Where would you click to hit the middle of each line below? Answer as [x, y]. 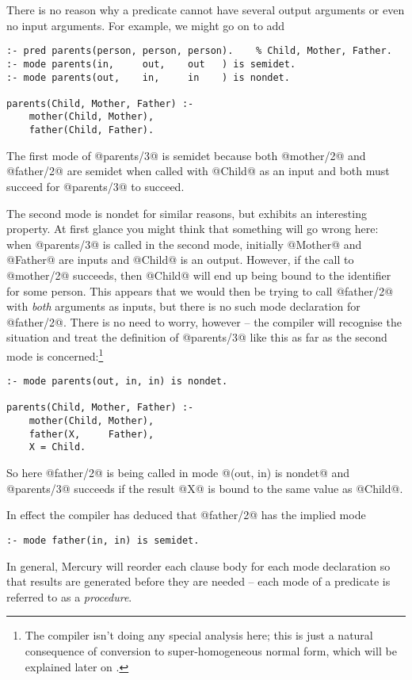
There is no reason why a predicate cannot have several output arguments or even [206, 10]
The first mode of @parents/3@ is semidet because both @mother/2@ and [186, 155]
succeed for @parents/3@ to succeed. [95, 186]
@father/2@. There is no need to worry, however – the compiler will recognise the [204, 321]
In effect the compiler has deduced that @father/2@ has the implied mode [186, 515]
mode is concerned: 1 [55, 354]
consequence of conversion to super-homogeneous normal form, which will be [211, 650]
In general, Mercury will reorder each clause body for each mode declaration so [198, 565]
